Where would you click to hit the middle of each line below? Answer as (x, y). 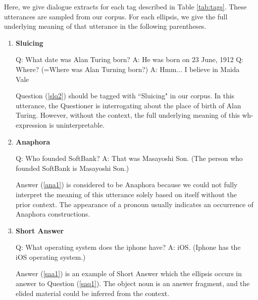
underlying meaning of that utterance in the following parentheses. (105, 26)
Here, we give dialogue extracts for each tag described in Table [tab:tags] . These (126, 6)
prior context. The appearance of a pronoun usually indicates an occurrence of (134, 204)
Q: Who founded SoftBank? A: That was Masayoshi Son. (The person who (129, 158)
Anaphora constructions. (53, 214)
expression (31, 124)
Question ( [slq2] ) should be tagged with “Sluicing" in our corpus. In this (125, 96)
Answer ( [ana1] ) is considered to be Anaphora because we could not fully (127, 185)
